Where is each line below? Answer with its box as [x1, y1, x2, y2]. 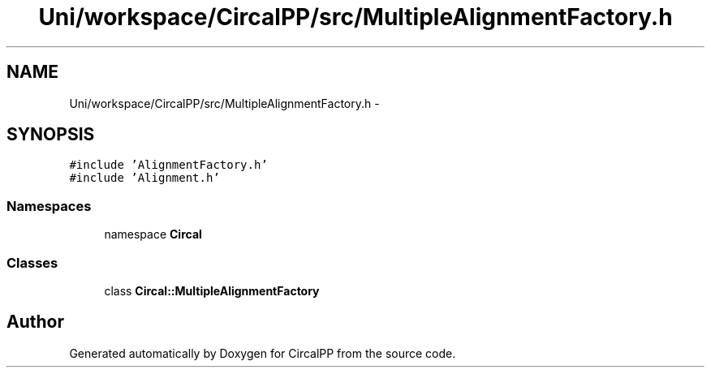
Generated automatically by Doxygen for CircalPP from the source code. [69, 346, 456, 360]
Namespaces [6, 197, 92, 214]
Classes [6, 254, 58, 271]
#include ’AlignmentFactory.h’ [69, 158, 268, 172]
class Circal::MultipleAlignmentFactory [104, 283, 320, 298]
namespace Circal [104, 227, 202, 242]
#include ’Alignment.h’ [69, 171, 220, 185]
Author [6, 312, 64, 333]
